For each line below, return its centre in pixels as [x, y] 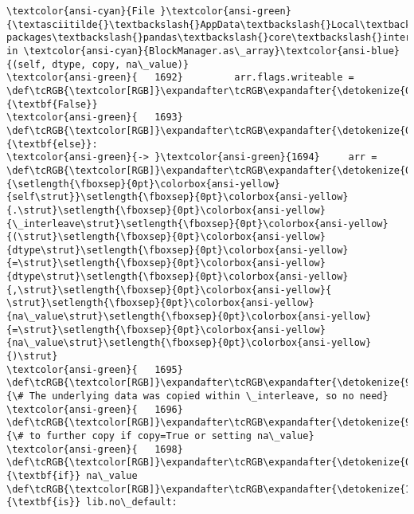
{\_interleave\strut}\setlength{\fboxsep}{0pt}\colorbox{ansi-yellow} [197, 224]
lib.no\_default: [132, 502]
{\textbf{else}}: [52, 144]
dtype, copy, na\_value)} [121, 64]
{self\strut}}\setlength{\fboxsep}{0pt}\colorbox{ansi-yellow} [178, 197]
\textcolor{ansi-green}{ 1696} [95, 409]
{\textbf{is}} [44, 502]
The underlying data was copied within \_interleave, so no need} [209, 396]
